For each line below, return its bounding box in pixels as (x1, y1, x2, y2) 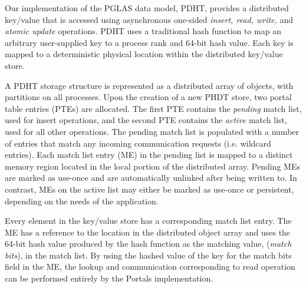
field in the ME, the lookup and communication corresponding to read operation (5, 260, 295, 273)
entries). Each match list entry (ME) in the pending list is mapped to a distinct (5, 148, 293, 161)
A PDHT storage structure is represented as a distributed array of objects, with (5, 79, 294, 91)
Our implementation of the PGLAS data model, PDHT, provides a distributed (5, 2, 289, 14)
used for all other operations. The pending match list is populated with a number (5, 125, 300, 137)
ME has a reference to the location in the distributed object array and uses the (5, 226, 291, 238)
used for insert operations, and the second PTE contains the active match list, (5, 114, 287, 126)
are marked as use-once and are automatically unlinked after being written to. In (5, 171, 297, 184)
